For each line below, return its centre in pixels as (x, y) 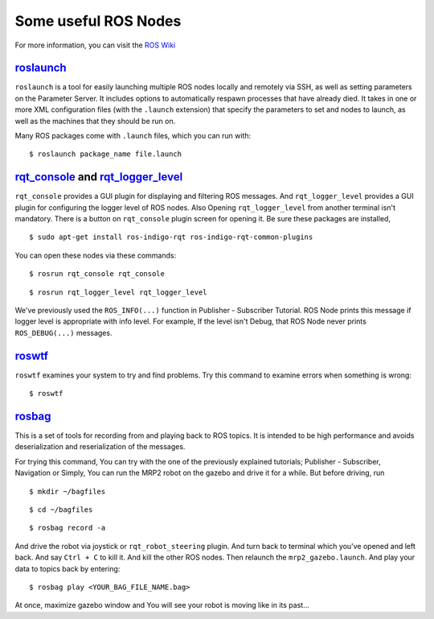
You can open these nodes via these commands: (96, 255)
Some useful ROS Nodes (98, 21)
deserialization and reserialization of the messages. (100, 447)
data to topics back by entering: (68, 568)
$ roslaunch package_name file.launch (106, 154)
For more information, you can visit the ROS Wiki (95, 45)
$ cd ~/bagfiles (61, 510)
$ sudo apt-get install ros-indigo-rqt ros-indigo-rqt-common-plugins (171, 237)
